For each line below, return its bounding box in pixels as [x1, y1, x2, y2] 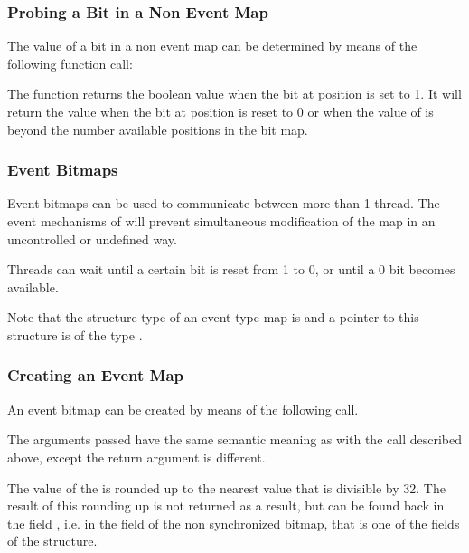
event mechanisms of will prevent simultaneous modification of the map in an [7, 212, 436, 230]
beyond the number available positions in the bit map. [7, 119, 308, 138]
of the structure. [7, 531, 98, 550]
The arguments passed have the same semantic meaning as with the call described [7, 430, 462, 449]
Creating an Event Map [7, 364, 184, 386]
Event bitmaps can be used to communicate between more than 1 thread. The [7, 194, 440, 213]
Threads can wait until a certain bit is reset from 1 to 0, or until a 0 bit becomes [7, 260, 455, 279]
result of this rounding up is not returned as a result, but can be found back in [7, 496, 445, 515]
